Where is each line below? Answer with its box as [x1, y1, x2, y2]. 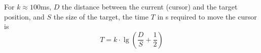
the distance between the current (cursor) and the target [62, 1, 238, 11]
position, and [4, 11, 45, 21]
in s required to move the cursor [157, 11, 257, 21]
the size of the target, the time [53, 11, 148, 21]
